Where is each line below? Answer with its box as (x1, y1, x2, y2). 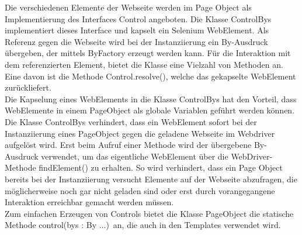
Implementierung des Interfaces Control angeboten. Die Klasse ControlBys (5, 12, 272, 25)
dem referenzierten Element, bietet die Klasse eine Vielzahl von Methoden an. (5, 58, 283, 70)
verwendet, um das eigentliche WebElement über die (41, 150, 228, 162)
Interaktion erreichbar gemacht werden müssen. (5, 196, 174, 208)
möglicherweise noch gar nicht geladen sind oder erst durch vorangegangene (5, 184, 275, 196)
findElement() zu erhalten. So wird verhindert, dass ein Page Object (39, 161, 283, 174)
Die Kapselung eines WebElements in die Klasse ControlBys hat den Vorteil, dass (5, 92, 297, 105)
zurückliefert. (5, 81, 51, 94)
